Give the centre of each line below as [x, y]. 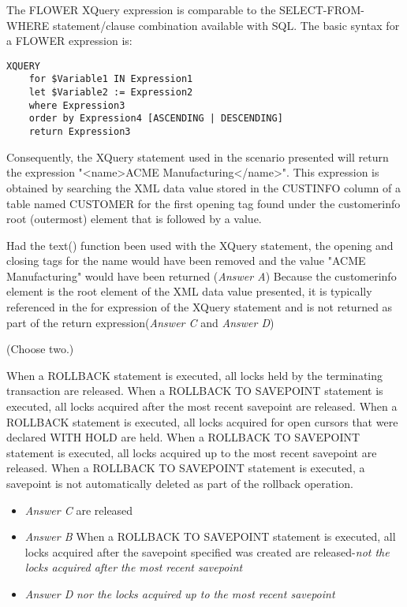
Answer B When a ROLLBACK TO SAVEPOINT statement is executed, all [210, 536]
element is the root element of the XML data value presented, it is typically [189, 291]
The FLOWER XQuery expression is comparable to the [141, 9]
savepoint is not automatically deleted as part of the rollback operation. [180, 483]
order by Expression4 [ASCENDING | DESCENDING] [156, 119]
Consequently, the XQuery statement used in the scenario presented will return [198, 156]
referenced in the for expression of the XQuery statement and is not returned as [200, 307]
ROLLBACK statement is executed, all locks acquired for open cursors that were [202, 421]
